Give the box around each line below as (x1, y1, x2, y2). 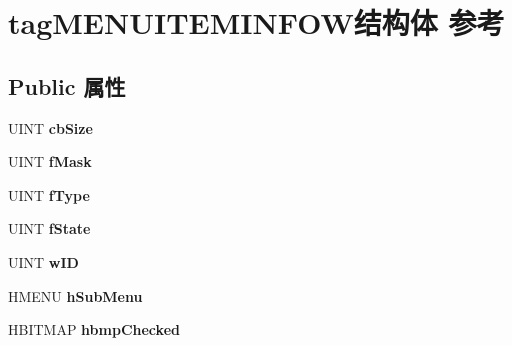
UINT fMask (8, 151, 92, 172)
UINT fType (8, 184, 90, 205)
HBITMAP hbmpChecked (8, 319, 180, 340)
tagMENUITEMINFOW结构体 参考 (8, 2, 505, 43)
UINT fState (8, 218, 91, 239)
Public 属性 (8, 70, 126, 101)
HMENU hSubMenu (8, 285, 143, 306)
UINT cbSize (8, 117, 93, 138)
